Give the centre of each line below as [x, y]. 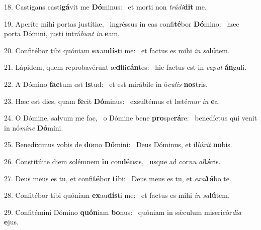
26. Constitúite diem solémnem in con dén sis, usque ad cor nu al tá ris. [112, 161]
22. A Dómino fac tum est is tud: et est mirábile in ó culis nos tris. [106, 84]
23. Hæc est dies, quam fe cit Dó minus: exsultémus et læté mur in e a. [112, 101]
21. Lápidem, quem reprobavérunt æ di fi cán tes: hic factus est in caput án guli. [125, 67]
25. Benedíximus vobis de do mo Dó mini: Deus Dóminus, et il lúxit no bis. [118, 144]
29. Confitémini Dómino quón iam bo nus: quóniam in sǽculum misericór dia [123, 212]
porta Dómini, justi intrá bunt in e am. [62, 33]
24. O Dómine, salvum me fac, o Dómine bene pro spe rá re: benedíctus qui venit [131, 118]
